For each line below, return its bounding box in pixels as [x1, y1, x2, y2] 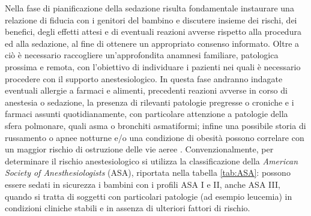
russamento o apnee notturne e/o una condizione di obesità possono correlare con [5, 131, 304, 143]
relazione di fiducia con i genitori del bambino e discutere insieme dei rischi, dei [5, 13, 297, 26]
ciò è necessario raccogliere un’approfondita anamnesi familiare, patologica [5, 49, 279, 61]
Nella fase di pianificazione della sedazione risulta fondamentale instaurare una [5, 2, 294, 14]
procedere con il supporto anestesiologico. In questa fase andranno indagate [5, 72, 283, 85]
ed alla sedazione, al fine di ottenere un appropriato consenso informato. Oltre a [5, 37, 300, 49]
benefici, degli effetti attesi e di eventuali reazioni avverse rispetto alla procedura [5, 25, 301, 38]
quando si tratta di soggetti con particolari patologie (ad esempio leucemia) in [5, 190, 292, 202]
